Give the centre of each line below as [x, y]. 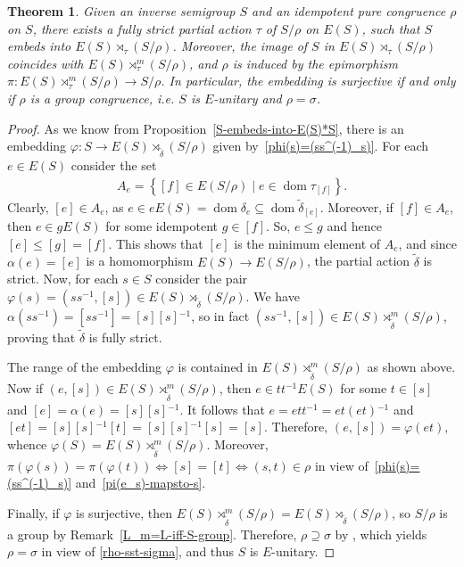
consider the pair [202, 279]
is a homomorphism [140, 261]
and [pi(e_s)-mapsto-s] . [141, 483]
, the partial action [358, 261]
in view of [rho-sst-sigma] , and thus [137, 551]
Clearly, [28, 206]
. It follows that [222, 409]
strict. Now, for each [63, 279]
